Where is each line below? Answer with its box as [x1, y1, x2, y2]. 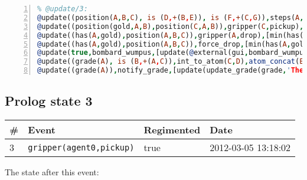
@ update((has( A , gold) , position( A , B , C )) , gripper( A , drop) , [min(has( [37, 31, 304, 40]
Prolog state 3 [5, 91, 93, 110]
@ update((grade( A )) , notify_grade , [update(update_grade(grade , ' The [37, 66, 304, 75]
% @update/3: [37, 5, 88, 13]
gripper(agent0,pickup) [28, 142, 135, 152]
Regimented [143, 123, 201, 137]
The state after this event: [5, 166, 99, 178]
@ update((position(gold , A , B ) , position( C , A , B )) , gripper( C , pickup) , [37, 22, 304, 31]
